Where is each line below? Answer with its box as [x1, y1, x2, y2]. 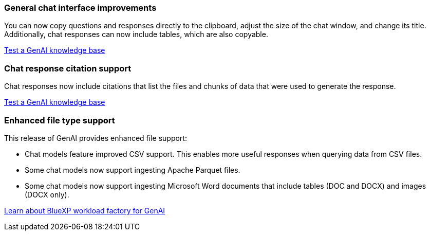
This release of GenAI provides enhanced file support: [4, 133, 187, 142]
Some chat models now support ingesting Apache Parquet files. [25, 165, 240, 174]
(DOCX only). [25, 190, 69, 199]
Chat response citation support [4, 63, 132, 74]
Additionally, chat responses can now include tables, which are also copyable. [4, 30, 268, 39]
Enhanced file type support [4, 115, 115, 125]
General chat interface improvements [4, 3, 157, 13]
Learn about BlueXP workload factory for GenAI [4, 206, 165, 215]
